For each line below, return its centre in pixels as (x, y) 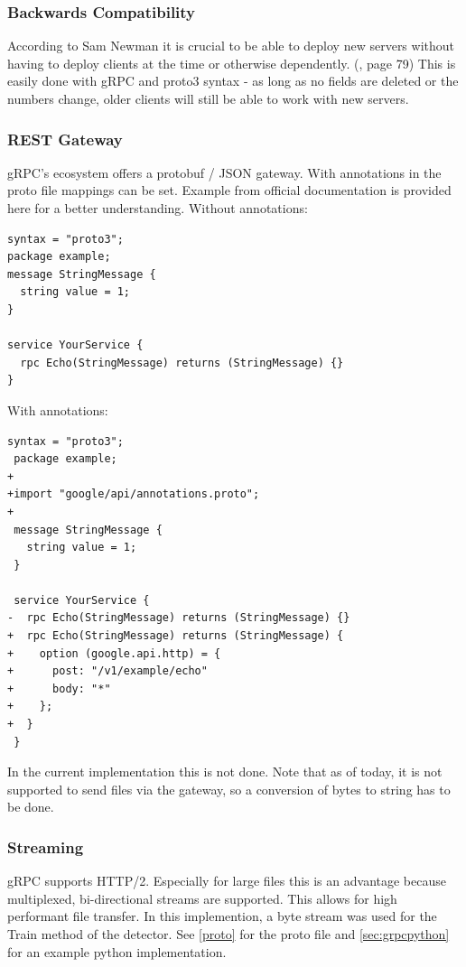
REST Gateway (65, 139)
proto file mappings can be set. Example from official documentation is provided (229, 190)
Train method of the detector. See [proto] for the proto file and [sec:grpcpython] (228, 934)
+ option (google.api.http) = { (114, 653)
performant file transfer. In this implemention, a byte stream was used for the (222, 916)
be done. (31, 807)
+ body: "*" (59, 688)
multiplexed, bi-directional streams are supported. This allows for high (202, 898)
